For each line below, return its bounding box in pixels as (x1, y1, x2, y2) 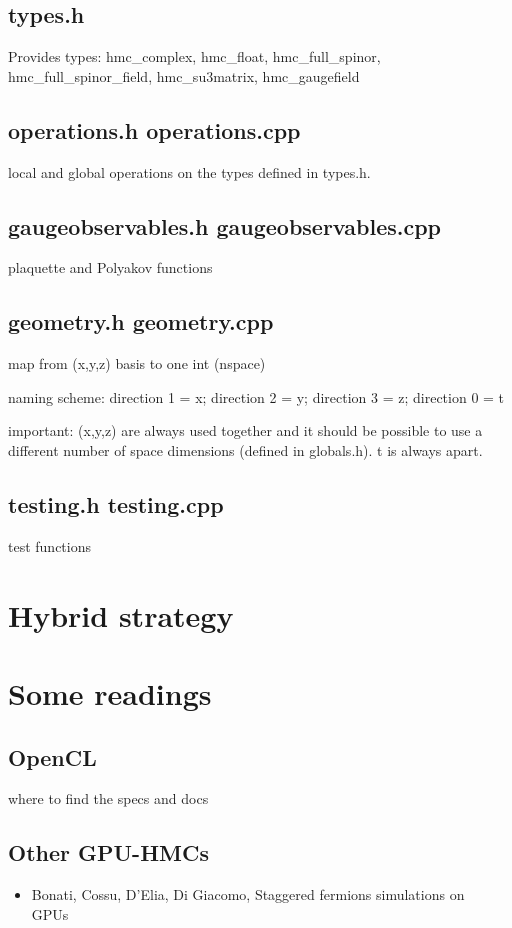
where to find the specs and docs (8, 788, 209, 809)
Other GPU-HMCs (8, 837, 209, 868)
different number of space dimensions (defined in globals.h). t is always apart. (8, 439, 483, 460)
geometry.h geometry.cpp (8, 306, 274, 337)
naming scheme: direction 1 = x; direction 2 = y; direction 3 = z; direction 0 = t (8, 386, 505, 407)
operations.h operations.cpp (8, 114, 301, 145)
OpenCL (8, 741, 97, 772)
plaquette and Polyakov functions (8, 257, 213, 278)
